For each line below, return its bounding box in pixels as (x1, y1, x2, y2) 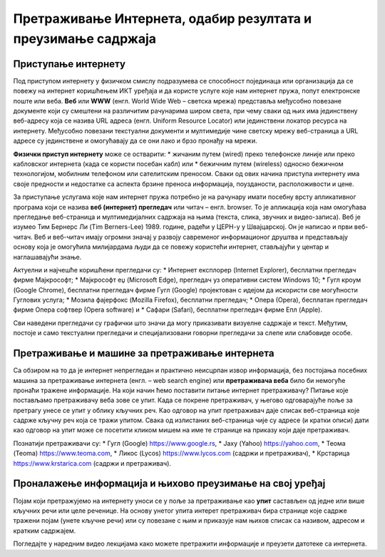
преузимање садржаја (13, 31, 157, 46)
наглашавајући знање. (13, 252, 82, 261)
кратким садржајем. (13, 526, 76, 535)
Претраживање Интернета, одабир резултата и (13, 11, 312, 26)
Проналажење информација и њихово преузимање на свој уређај (13, 478, 326, 490)
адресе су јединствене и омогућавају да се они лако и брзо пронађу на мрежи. (13, 136, 258, 145)
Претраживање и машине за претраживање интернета (13, 347, 274, 359)
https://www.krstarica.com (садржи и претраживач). (13, 459, 171, 467)
